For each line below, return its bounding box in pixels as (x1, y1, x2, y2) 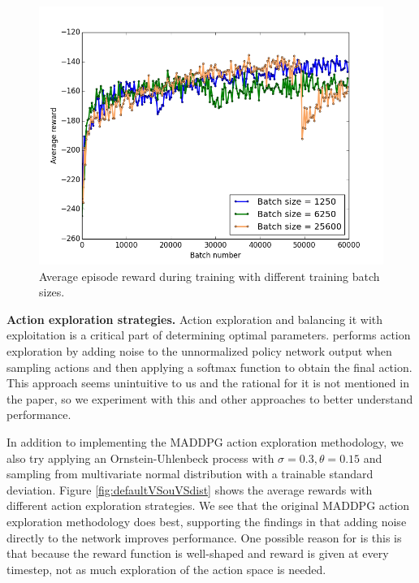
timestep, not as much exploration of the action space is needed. (6, 560, 326, 577)
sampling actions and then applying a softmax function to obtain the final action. (6, 358, 413, 375)
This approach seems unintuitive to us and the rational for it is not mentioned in (6, 374, 409, 391)
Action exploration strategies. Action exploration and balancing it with (6, 310, 383, 327)
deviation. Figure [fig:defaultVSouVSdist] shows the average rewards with (6, 481, 373, 498)
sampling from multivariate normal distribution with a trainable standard (6, 465, 374, 482)
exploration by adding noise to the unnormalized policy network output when (6, 342, 392, 359)
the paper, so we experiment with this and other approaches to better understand (6, 390, 413, 407)
